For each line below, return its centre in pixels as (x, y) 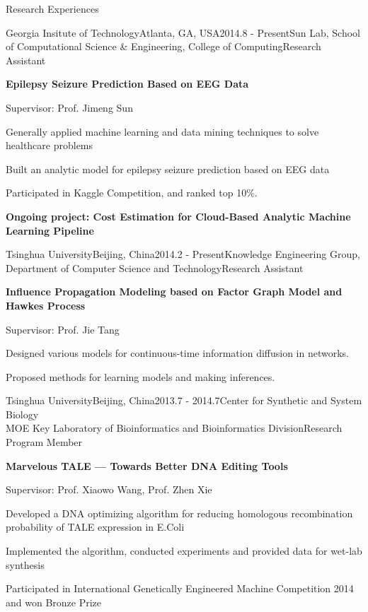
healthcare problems (50, 145)
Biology (22, 414)
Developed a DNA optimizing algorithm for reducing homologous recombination (179, 513)
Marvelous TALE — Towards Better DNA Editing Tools (147, 465)
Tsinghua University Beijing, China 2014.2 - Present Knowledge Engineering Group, (183, 254)
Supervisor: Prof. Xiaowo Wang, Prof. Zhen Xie (109, 489)
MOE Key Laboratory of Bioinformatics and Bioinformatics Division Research (174, 428)
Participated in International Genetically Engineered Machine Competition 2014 (180, 588)
